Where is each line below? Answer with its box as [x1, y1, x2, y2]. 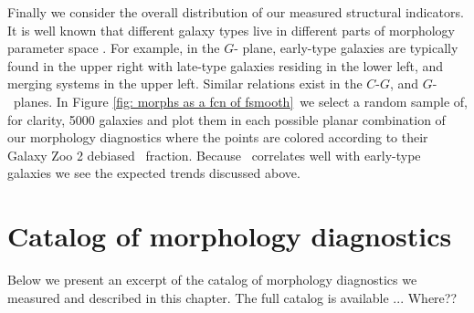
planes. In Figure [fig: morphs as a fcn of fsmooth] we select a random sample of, [13, 91, 468, 110]
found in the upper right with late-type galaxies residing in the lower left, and [7, 56, 444, 75]
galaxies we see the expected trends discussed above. [7, 163, 300, 183]
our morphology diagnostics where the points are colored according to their [7, 128, 428, 147]
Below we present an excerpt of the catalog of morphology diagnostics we [7, 270, 417, 289]
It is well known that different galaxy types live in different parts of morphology [7, 20, 455, 39]
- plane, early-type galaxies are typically [234, 38, 458, 57]
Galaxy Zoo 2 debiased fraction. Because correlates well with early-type [7, 145, 421, 164]
